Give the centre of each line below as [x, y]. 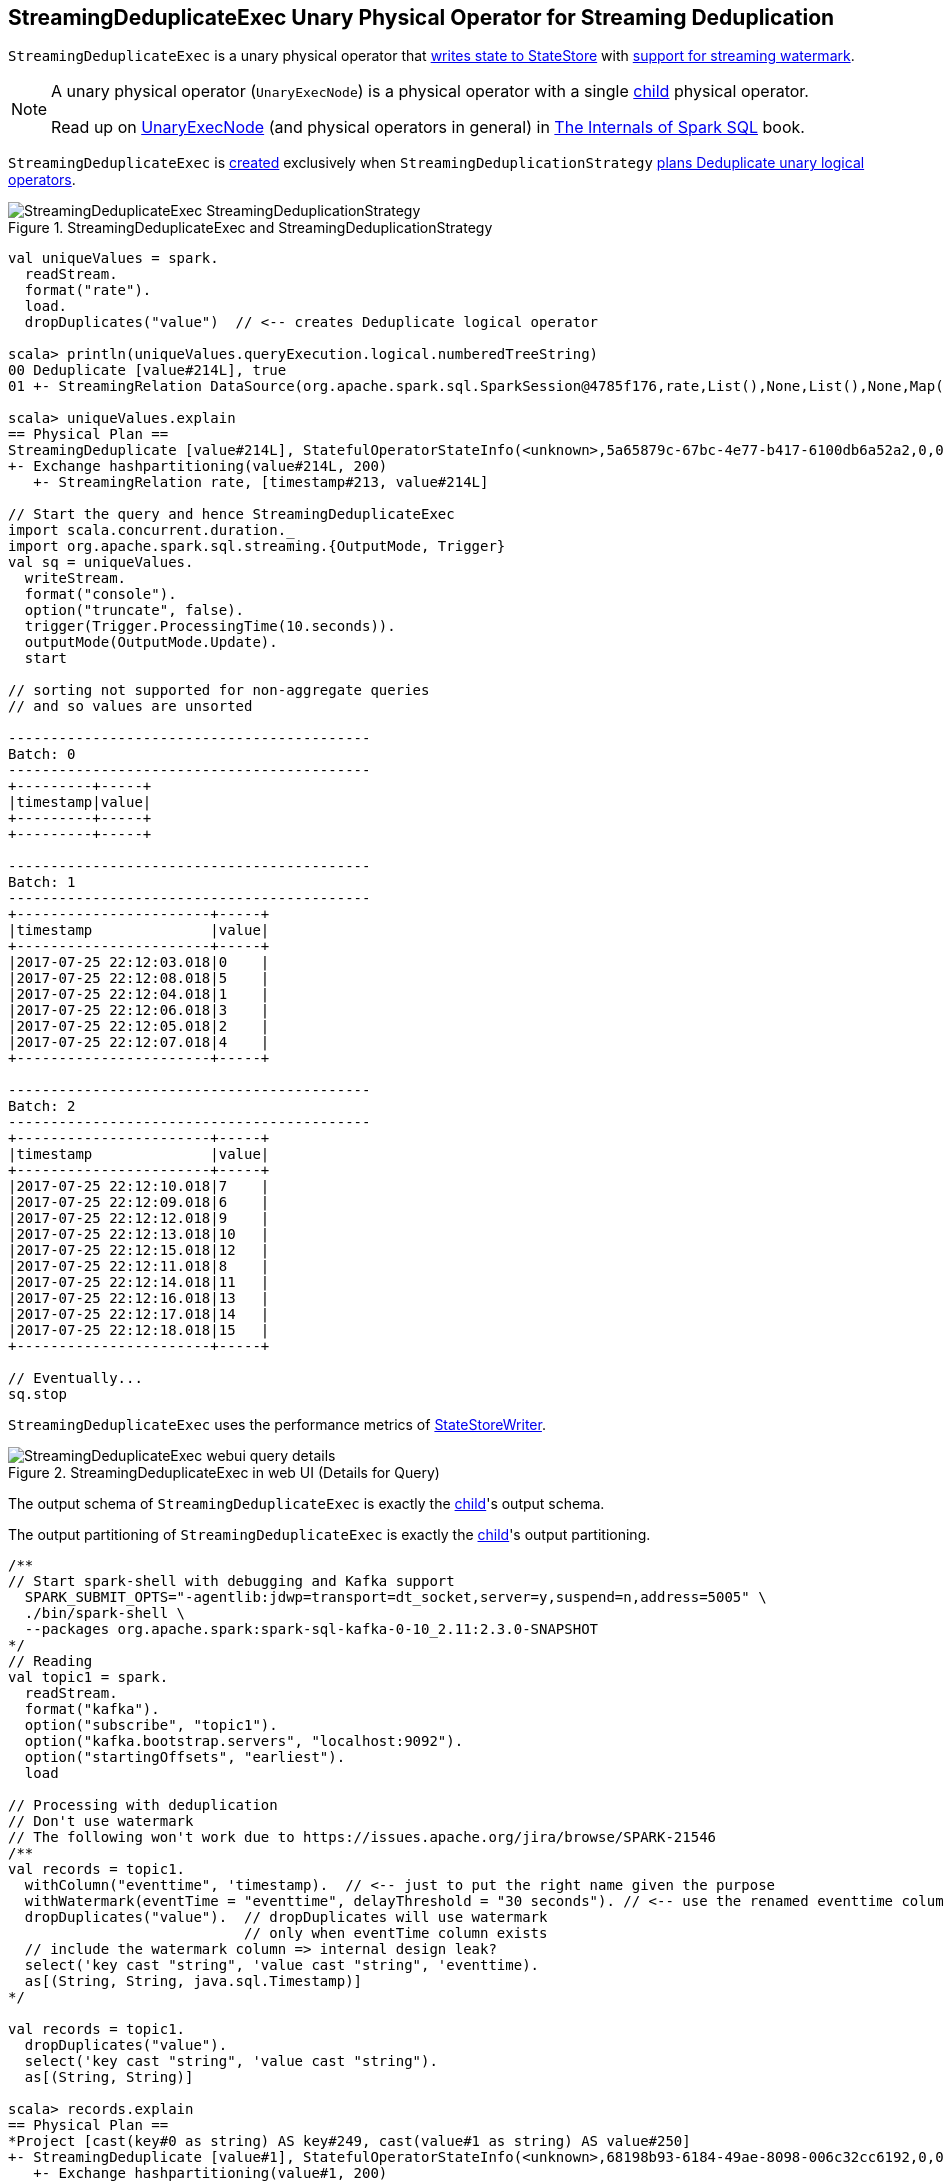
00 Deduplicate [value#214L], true [147, 370]
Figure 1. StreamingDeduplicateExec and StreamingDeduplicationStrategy [250, 228]
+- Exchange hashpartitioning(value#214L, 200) [198, 466]
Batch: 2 [42, 1106]
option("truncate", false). [134, 610]
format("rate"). [88, 290]
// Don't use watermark [101, 1821]
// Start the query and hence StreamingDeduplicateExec [231, 514]
